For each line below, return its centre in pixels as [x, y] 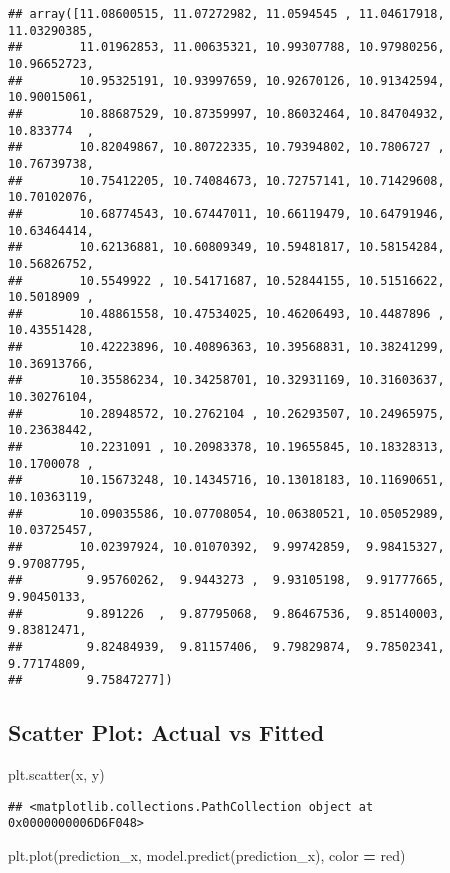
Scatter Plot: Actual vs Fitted [166, 732]
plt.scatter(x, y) [56, 774]
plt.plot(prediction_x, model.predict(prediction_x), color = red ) [207, 855]
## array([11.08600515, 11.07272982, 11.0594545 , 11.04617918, [226, 14]
